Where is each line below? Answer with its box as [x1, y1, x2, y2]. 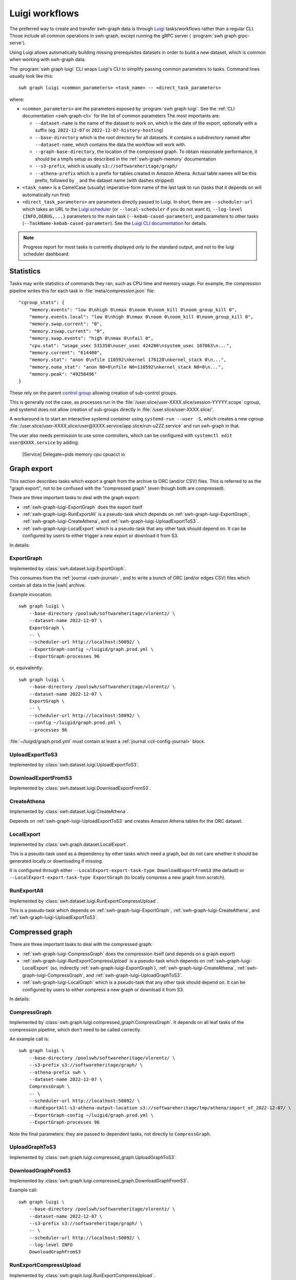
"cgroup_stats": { [18, 300, 65, 306]
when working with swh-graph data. [9, 56, 86, 62]
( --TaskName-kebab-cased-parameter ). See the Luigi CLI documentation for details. [22, 220, 207, 226]
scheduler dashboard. [23, 251, 70, 257]
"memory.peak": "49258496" [29, 371, 97, 377]
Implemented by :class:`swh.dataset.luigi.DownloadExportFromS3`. [9, 785, 151, 791]
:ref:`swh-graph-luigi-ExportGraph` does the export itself [22, 504, 143, 510]
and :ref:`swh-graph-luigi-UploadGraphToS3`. [86, 972, 183, 978]
